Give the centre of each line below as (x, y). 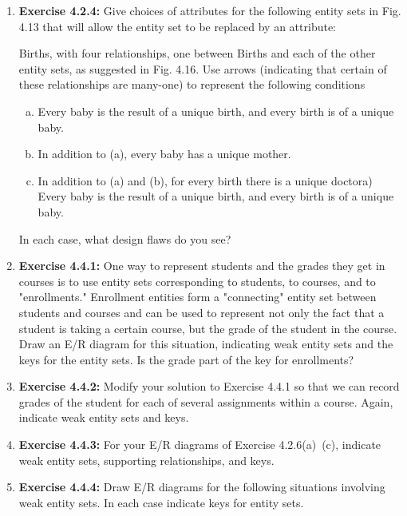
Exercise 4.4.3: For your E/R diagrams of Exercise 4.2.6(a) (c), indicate (200, 445)
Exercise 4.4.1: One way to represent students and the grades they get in (202, 266)
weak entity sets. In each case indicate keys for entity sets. (161, 502)
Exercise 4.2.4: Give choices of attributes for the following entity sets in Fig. (210, 10)
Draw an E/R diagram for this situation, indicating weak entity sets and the (206, 344)
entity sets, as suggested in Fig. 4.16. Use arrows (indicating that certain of (203, 68)
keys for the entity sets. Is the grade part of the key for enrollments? (186, 359)
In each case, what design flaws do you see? (125, 238)
